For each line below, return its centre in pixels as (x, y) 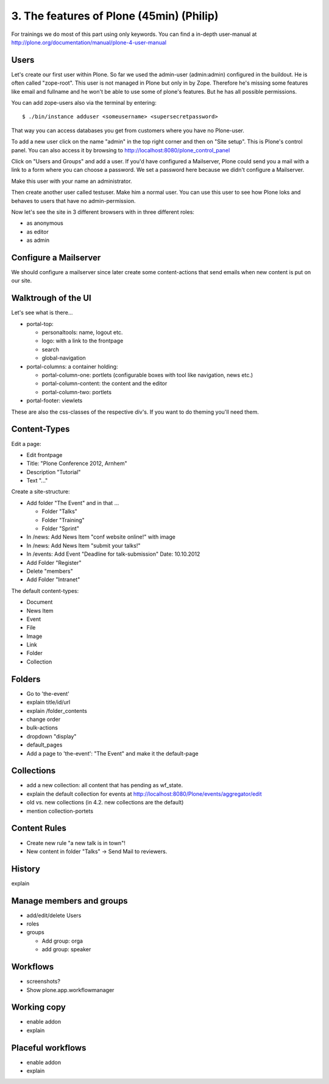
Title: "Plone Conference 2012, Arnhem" (77, 464)
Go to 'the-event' (48, 693)
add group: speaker (66, 949)
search (50, 349)
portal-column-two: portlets (77, 392)
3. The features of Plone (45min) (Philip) (115, 16)
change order (44, 719)
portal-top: (40, 324)
